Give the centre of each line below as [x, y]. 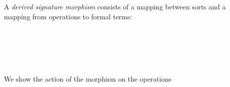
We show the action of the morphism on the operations [88, 78]
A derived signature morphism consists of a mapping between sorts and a [115, 6]
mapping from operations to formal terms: [68, 16]
